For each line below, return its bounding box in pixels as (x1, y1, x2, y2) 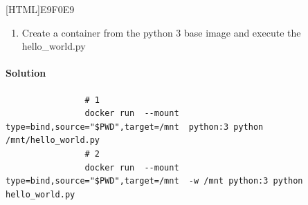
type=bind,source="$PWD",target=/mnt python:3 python (6, 121, 264, 132)
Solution (6, 66, 46, 80)
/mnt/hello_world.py (6, 135, 100, 146)
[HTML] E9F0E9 (6, 2, 75, 16)
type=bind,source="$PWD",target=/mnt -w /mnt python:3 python (6, 176, 303, 186)
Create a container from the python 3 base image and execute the (21, 25, 301, 39)
